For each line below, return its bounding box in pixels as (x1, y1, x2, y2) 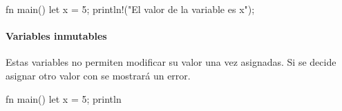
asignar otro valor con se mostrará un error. (6, 68, 191, 82)
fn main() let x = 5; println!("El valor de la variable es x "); (6, 2, 255, 16)
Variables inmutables (6, 29, 107, 43)
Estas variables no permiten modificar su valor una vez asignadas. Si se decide (6, 55, 336, 69)
